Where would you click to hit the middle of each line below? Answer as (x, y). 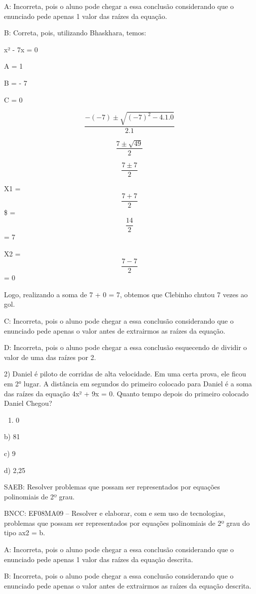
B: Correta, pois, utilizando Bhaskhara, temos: (75, 33)
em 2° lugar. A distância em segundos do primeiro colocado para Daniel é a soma (128, 383)
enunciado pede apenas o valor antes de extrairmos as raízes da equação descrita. (128, 585)
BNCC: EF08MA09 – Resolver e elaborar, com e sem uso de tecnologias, (115, 513)
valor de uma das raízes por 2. (50, 357)
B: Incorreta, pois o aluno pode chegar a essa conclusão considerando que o (119, 576)
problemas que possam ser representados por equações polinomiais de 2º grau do (127, 523)
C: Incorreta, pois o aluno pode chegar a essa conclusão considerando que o (119, 320)
